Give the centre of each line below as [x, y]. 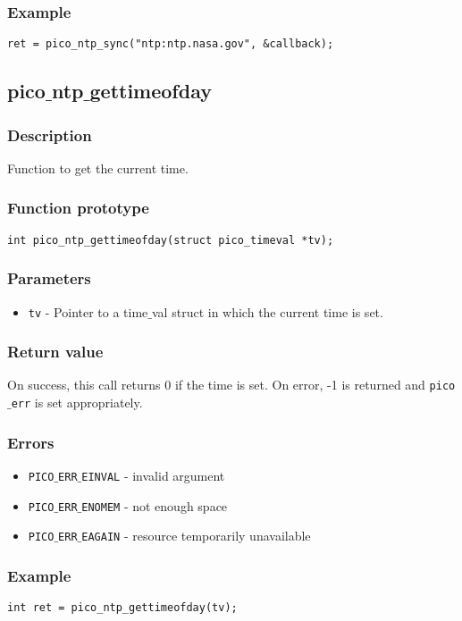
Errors [31, 442]
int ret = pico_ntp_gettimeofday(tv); [122, 608]
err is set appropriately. [77, 403]
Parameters [49, 278]
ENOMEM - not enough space [155, 505]
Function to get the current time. [98, 168]
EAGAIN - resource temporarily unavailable [196, 536]
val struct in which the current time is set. [268, 311]
